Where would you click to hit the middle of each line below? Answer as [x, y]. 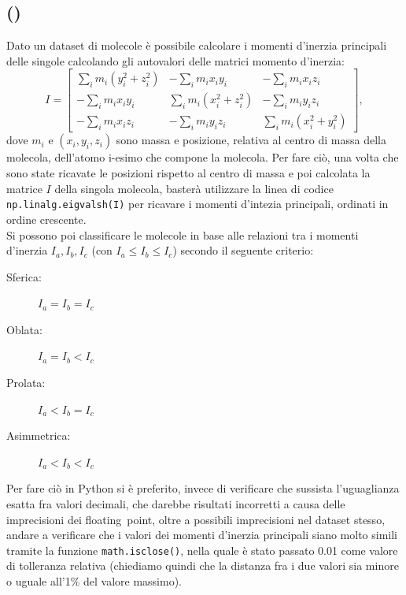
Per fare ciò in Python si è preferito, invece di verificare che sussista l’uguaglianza [203, 488]
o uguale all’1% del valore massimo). [94, 581]
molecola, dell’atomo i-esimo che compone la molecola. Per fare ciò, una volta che [203, 157]
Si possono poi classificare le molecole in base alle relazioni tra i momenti [183, 234]
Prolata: [26, 383]
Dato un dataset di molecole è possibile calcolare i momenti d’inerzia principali [197, 45]
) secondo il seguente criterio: [243, 250]
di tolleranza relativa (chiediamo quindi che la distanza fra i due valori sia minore [203, 565]
